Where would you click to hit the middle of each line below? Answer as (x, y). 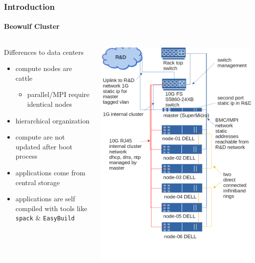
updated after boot (44, 146)
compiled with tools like (51, 208)
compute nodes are (44, 68)
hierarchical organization (52, 120)
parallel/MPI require (58, 94)
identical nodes (50, 104)
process (26, 156)
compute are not (40, 137)
